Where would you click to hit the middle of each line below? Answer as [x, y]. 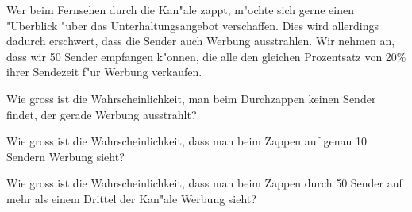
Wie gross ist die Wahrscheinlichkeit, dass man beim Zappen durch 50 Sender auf [204, 183]
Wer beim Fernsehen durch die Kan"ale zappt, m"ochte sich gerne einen [180, 10]
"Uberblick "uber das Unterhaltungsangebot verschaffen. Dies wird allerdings [193, 25]
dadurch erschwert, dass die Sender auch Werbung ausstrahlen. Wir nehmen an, [201, 41]
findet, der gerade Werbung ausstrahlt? [102, 114]
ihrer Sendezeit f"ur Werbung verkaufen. [104, 72]
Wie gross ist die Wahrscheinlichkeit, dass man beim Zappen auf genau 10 [187, 141]
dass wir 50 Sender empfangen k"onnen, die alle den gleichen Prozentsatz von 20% [206, 56]
